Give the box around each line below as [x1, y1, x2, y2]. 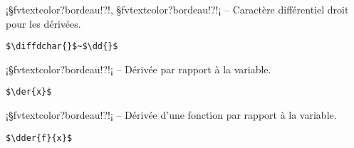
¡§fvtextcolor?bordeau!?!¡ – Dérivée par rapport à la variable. [6, 61, 271, 76]
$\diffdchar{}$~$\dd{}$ [6, 41, 118, 52]
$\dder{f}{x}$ [6, 132, 73, 143]
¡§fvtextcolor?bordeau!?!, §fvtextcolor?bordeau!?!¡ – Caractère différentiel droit [6, 2, 349, 16]
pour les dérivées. [6, 16, 81, 31]
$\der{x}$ [6, 87, 52, 97]
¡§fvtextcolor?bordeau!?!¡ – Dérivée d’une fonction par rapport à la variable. [6, 107, 337, 122]
